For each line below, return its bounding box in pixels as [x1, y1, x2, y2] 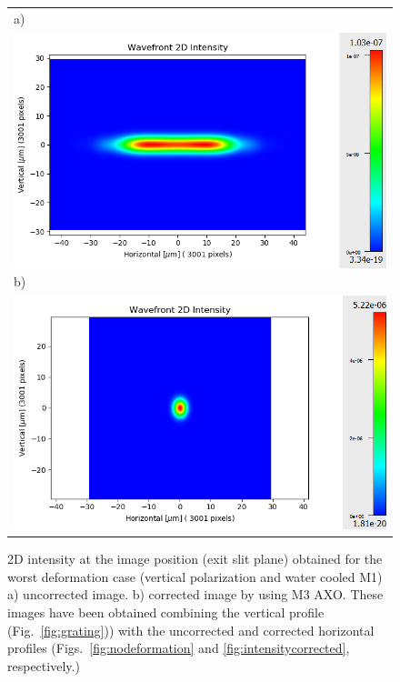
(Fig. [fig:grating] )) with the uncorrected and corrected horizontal [7, 620, 375, 639]
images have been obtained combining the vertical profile [7, 602, 325, 621]
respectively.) [7, 656, 80, 675]
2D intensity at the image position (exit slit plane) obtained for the [7, 549, 383, 568]
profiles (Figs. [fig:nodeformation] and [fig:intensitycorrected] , [7, 638, 350, 657]
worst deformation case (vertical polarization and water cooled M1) [7, 567, 383, 586]
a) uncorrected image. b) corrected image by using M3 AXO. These [7, 585, 384, 604]
